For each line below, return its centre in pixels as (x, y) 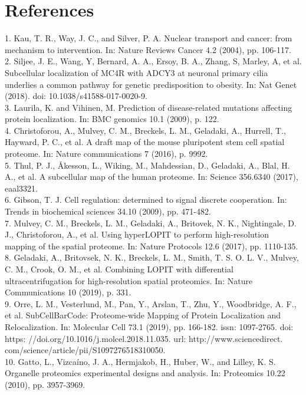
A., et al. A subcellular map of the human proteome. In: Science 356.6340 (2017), (152, 177)
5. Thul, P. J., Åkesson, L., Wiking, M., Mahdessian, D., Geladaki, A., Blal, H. (147, 165)
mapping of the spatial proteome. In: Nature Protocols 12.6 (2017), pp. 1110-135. (152, 246)
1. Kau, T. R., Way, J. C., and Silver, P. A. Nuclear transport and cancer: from (149, 38)
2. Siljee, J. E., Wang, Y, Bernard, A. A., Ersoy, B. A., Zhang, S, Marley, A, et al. (153, 61)
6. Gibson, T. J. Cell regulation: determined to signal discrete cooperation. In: (146, 200)
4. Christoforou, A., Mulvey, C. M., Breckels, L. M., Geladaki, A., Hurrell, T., (145, 130)
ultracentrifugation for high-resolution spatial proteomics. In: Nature (129, 280)
